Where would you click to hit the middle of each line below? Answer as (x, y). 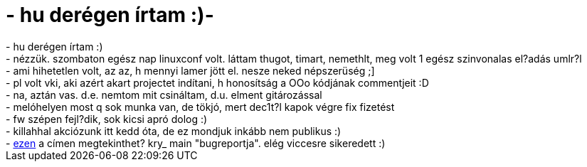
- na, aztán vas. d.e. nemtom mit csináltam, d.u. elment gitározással (164, 95)
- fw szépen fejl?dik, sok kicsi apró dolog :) (107, 119)
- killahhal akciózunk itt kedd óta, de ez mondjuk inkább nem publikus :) (174, 131)
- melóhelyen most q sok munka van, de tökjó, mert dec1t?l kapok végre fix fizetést (200, 107)
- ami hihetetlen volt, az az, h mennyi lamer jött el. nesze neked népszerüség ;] (190, 70)
